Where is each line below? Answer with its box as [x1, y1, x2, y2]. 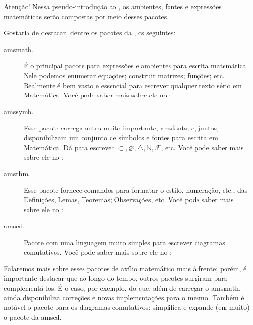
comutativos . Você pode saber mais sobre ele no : [24, 247, 171, 257]
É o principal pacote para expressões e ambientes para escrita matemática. [24, 61, 248, 71]
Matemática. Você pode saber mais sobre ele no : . [24, 90, 175, 100]
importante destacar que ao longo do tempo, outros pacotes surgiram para [4, 273, 227, 283]
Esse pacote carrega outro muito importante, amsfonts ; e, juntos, [24, 123, 219, 133]
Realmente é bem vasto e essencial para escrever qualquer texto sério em [24, 80, 242, 90]
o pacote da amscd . [4, 311, 62, 322]
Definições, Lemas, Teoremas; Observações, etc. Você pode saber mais [24, 194, 234, 204]
